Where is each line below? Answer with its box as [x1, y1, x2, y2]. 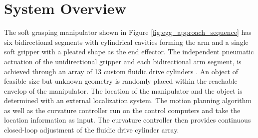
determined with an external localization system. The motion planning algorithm [4, 95, 252, 106]
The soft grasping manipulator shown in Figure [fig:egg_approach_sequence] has [4, 27, 252, 37]
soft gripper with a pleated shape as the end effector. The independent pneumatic [4, 46, 254, 57]
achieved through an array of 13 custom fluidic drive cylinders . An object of [4, 66, 238, 76]
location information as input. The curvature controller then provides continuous [4, 115, 251, 125]
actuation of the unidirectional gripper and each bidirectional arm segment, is [4, 56, 242, 66]
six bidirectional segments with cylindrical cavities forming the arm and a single [4, 36, 249, 47]
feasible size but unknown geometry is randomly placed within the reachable [4, 76, 238, 86]
